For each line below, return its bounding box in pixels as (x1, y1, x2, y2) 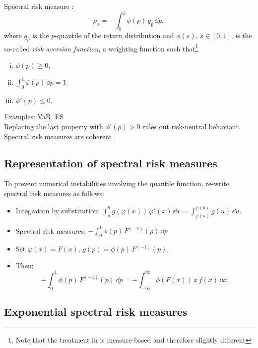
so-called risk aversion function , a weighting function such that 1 (4, 42, 198, 53)
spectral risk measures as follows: (4, 188, 104, 198)
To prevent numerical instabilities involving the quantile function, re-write (4, 178, 229, 189)
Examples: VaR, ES (4, 111, 64, 122)
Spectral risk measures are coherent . (4, 131, 116, 141)
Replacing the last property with (4, 121, 103, 132)
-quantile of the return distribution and (55, 30, 174, 40)
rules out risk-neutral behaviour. (142, 121, 241, 132)
